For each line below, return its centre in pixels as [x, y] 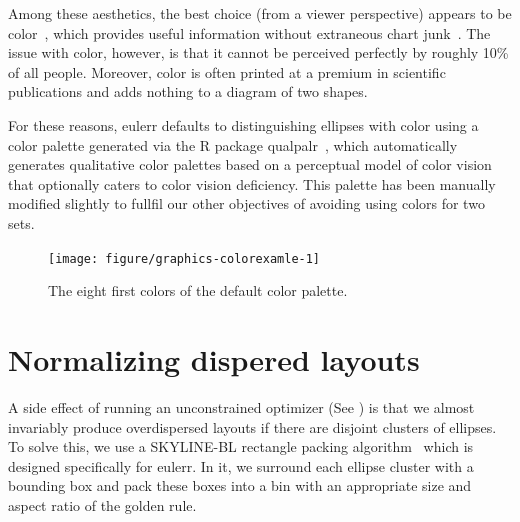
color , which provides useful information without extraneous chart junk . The [249, 32]
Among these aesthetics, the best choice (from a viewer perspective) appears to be [260, 13]
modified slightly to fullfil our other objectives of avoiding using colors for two [246, 203]
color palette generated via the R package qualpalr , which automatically [233, 144]
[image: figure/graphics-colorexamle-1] [184, 258]
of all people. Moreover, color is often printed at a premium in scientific [227, 71]
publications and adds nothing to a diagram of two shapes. [188, 91]
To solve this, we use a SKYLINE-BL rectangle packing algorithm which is [241, 446]
